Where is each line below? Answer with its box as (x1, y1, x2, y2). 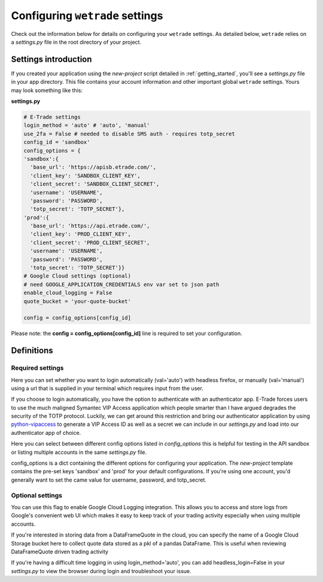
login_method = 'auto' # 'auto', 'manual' (23, 122, 150, 129)
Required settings (11, 364, 64, 372)
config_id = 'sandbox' (23, 139, 90, 146)
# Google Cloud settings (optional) (23, 273, 132, 279)
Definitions (11, 346, 53, 356)
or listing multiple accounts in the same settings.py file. (11, 449, 147, 456)
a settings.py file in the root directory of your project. (11, 38, 142, 45)
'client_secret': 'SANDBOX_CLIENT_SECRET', (30, 181, 160, 188)
